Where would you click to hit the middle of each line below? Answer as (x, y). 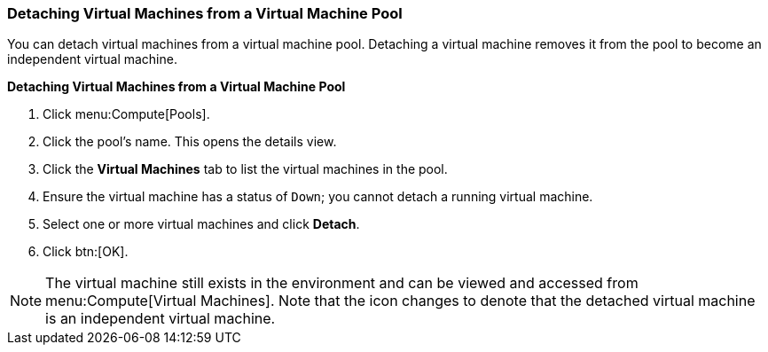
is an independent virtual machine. (161, 319)
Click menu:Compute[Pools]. (126, 114)
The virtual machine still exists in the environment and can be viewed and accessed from (342, 283)
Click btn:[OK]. (86, 252)
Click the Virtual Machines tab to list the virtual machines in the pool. (245, 169)
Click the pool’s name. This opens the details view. (190, 142)
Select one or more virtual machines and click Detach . (201, 224)
